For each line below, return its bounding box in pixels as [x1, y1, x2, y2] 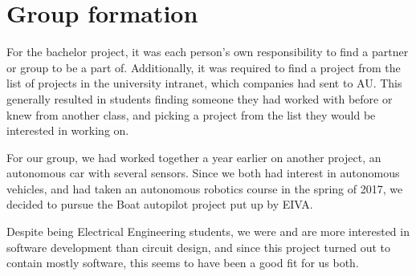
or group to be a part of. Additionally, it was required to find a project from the [6, 59, 401, 75]
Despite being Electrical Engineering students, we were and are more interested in [6, 223, 410, 240]
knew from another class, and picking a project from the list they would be [6, 106, 376, 123]
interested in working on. [6, 122, 129, 139]
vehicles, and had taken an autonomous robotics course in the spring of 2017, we [6, 180, 403, 197]
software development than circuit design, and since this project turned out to [6, 238, 391, 255]
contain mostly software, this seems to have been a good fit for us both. [6, 254, 359, 271]
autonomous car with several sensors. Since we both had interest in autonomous [6, 164, 400, 181]
